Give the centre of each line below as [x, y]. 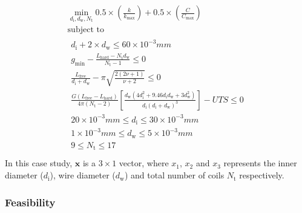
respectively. [262, 175]
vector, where [144, 163]
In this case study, [39, 163]
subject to [86, 29]
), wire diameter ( [83, 175]
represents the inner [260, 163]
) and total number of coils [174, 175]
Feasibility [30, 202]
